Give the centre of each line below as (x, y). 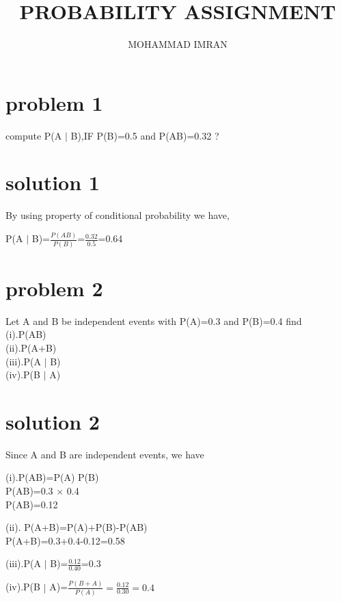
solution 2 (53, 421)
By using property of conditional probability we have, (118, 215)
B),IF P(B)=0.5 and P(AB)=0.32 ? (145, 135)
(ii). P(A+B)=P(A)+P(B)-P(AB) (77, 527)
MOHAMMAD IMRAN (178, 44)
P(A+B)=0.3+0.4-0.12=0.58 (65, 540)
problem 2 (54, 288)
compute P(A (34, 135)
